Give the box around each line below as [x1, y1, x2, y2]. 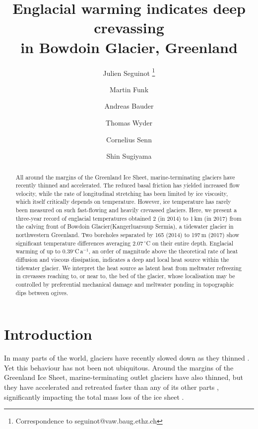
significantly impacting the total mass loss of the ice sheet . [4, 391, 184, 402]
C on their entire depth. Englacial [146, 239, 234, 247]
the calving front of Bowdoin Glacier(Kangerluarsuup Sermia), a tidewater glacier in [15, 222, 234, 231]
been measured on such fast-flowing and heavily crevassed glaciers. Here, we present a [15, 206, 237, 214]
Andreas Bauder [104, 101, 154, 111]
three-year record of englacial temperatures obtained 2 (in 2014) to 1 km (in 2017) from [15, 214, 242, 222]
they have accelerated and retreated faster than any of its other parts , [4, 382, 219, 392]
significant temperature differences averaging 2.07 [15, 239, 143, 247]
